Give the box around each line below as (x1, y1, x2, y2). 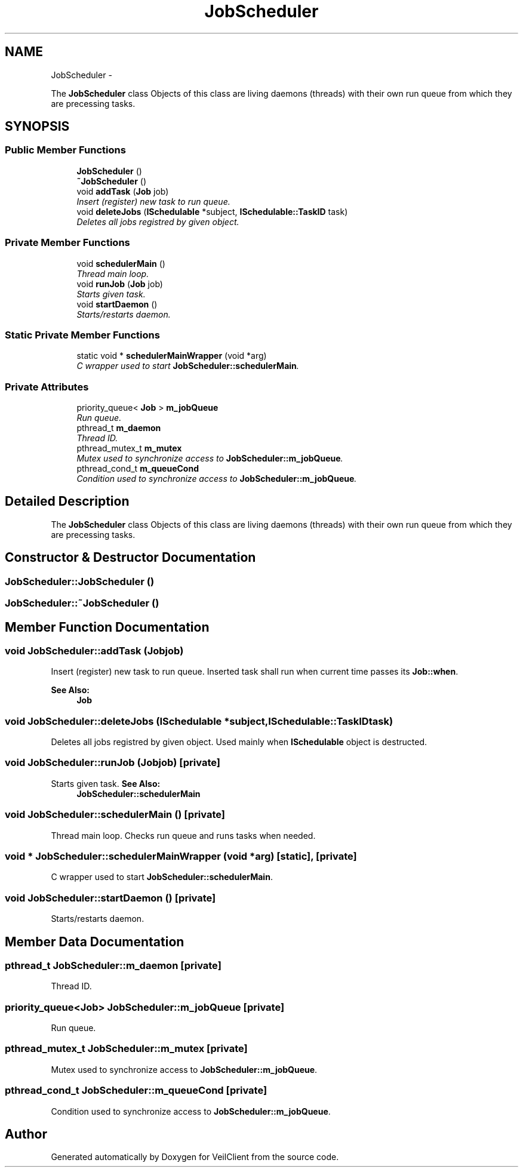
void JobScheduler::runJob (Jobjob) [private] (5, 756, 220, 769)
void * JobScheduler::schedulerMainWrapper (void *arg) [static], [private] (5, 850, 357, 862)
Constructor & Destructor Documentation (5, 550, 256, 565)
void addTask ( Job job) (76, 186, 169, 196)
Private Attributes (5, 380, 89, 393)
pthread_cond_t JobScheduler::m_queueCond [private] (5, 1084, 267, 1097)
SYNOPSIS (5, 119, 70, 134)
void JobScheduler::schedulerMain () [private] (5, 808, 225, 821)
